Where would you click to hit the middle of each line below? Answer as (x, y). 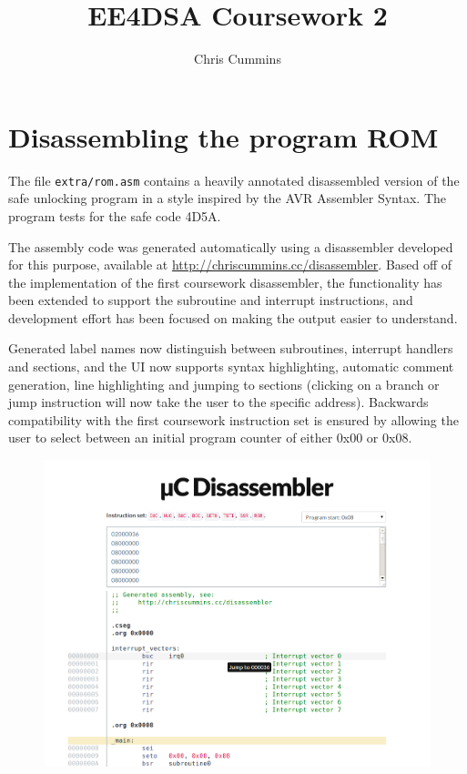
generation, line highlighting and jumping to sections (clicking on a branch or (224, 384)
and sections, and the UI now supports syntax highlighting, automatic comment (231, 367)
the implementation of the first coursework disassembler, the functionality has (225, 282)
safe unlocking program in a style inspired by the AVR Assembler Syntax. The (228, 198)
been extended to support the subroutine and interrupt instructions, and (211, 300)
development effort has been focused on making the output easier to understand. (233, 317)
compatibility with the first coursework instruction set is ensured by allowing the (233, 419)
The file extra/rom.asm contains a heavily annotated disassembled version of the (234, 180)
